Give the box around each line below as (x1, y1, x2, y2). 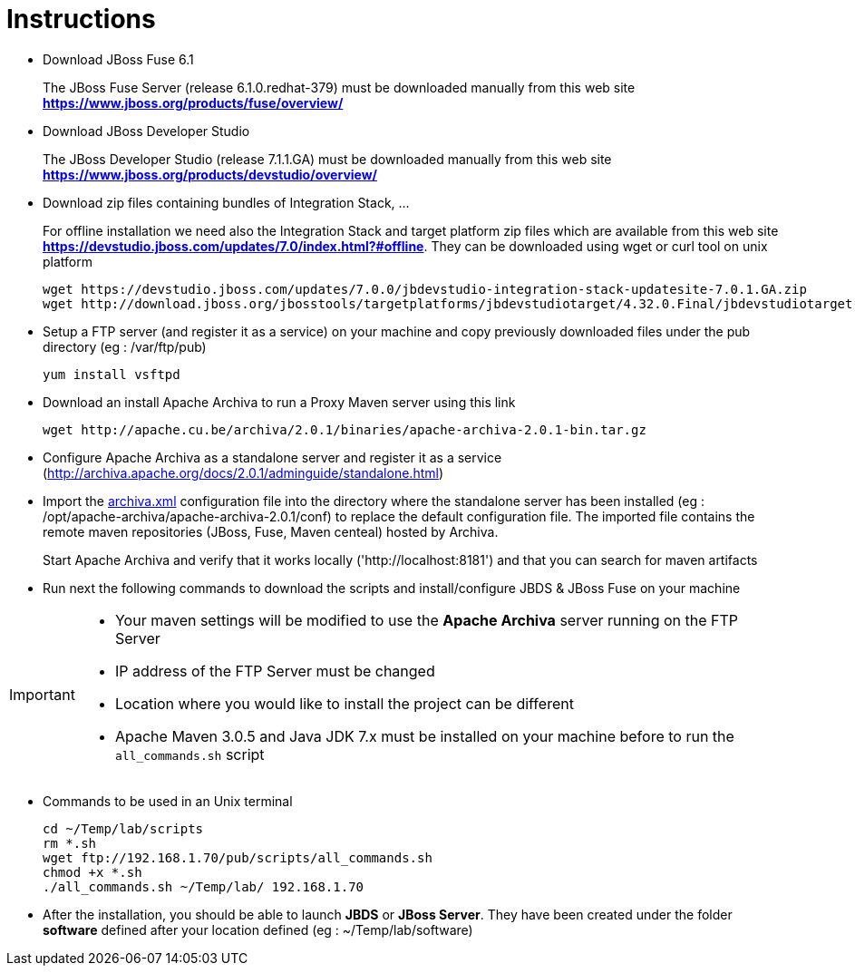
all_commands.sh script (114, 744, 265, 764)
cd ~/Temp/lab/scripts (43, 821, 204, 836)
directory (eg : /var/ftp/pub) (43, 338, 207, 355)
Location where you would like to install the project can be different (114, 694, 574, 713)
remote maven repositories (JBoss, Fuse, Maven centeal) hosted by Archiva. (43, 523, 499, 540)
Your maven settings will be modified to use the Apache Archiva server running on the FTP (114, 610, 739, 629)
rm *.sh (43, 835, 97, 851)
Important (9, 685, 75, 704)
